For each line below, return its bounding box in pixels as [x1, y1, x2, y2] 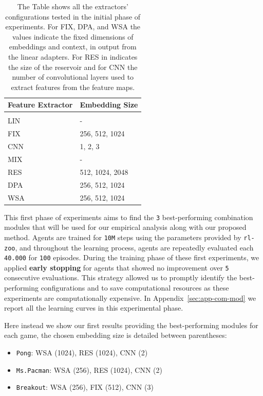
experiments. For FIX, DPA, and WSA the [5, 21, 141, 32]
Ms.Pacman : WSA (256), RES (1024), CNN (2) [16, 364, 162, 375]
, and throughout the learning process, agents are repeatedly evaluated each [15, 242, 254, 253]
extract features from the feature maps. [11, 81, 135, 92]
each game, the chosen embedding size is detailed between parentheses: [4, 330, 227, 340]
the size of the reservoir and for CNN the [8, 61, 138, 72]
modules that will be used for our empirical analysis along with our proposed [4, 222, 247, 232]
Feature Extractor [8, 99, 73, 110]
